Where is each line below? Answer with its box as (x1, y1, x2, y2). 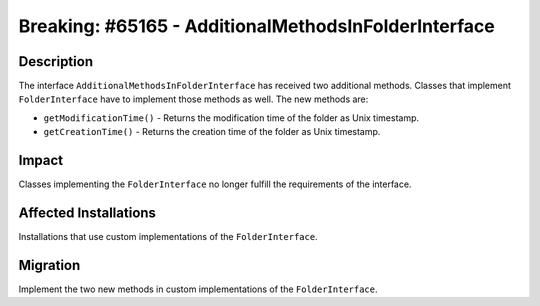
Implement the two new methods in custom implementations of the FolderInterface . (18, 283, 379, 295)
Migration (18, 256, 81, 274)
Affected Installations (18, 204, 157, 221)
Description (18, 53, 94, 70)
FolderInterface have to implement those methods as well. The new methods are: (18, 93, 369, 105)
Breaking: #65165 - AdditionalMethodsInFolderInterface (18, 15, 495, 37)
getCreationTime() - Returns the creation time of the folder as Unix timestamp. (43, 126, 381, 138)
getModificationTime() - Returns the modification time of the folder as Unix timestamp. (43, 111, 420, 124)
